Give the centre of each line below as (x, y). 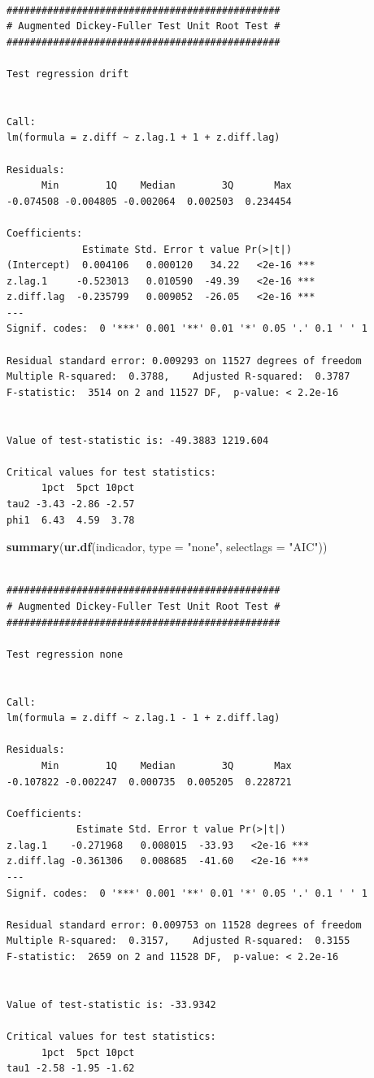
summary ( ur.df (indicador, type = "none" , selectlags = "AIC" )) (167, 547)
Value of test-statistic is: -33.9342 (111, 1004)
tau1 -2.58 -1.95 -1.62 (71, 1069)
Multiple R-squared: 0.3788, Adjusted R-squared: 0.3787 (178, 377)
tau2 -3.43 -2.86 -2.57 (71, 504)
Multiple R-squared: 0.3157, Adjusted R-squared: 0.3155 (178, 941)
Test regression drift (68, 74)
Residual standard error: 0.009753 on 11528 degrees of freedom (184, 925)
